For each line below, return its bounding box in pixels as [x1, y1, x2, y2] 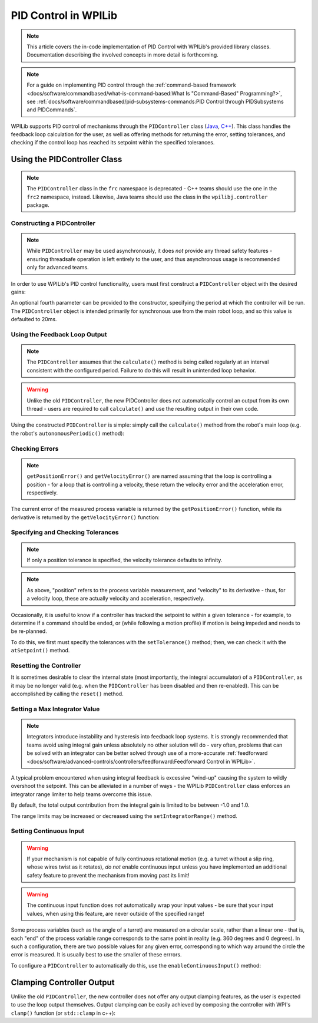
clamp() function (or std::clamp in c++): [11, 1009, 116, 1017]
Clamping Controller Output [11, 977, 115, 987]
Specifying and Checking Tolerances [11, 528, 119, 536]
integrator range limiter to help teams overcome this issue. [11, 790, 153, 798]
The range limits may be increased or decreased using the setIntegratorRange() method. [11, 812, 238, 819]
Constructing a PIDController [11, 219, 96, 227]
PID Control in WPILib [11, 9, 118, 22]
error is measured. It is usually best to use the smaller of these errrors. [11, 951, 182, 958]
